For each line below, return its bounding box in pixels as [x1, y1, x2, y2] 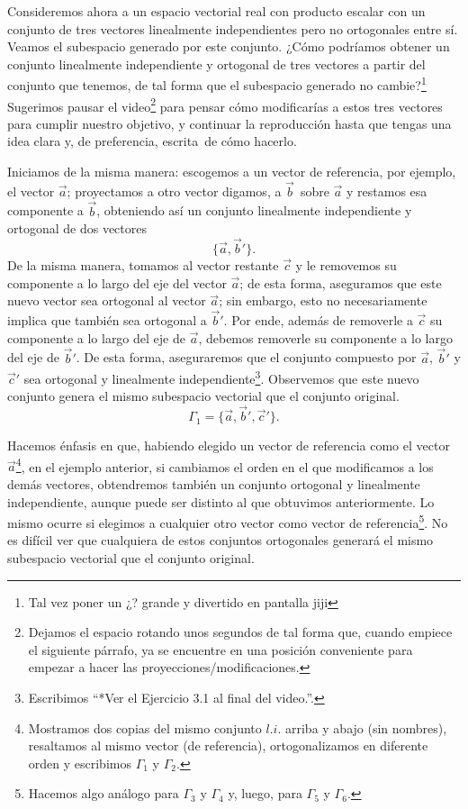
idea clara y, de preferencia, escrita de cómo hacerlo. [7, 132, 297, 150]
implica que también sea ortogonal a [7, 311, 207, 330]
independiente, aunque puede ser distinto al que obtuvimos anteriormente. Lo [7, 492, 435, 511]
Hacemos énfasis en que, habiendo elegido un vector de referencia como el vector [7, 436, 450, 455]
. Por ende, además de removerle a [223, 311, 413, 330]
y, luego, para [228, 784, 302, 803]
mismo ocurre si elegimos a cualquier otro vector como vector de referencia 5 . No [7, 511, 448, 532]
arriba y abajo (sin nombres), [284, 718, 447, 737]
